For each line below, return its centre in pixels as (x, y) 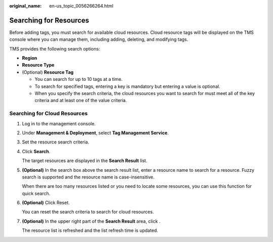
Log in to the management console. (59, 123)
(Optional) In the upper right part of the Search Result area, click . (91, 221)
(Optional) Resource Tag (48, 72)
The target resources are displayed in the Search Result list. (85, 161)
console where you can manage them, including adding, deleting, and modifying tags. (99, 39)
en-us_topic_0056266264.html (81, 6)
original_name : (26, 6)
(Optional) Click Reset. (46, 203)
